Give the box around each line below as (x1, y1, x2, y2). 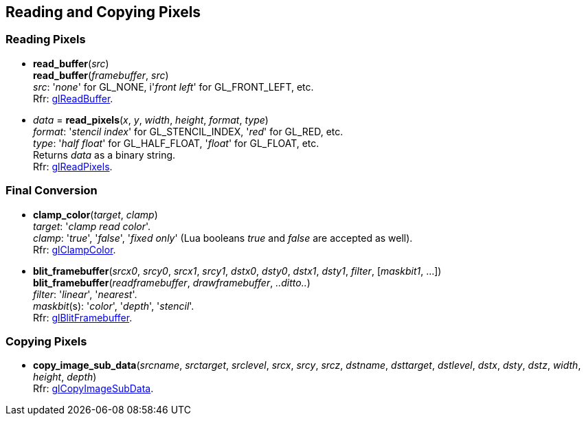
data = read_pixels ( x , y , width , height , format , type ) (33, 113, 269, 126)
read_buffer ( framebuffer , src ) (33, 69, 169, 81)
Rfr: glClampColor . (33, 243, 116, 255)
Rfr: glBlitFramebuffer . (33, 311, 133, 323)
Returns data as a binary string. (33, 148, 176, 161)
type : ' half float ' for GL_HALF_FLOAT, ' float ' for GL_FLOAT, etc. (33, 137, 319, 149)
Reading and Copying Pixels (5, 3, 201, 21)
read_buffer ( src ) (33, 57, 109, 69)
